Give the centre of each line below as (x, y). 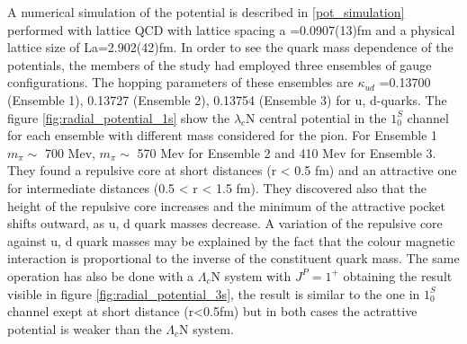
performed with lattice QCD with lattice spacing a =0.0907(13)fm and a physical (231, 29)
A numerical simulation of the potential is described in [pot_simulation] (206, 12)
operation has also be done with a (101, 275)
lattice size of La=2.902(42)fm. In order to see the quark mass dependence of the (230, 47)
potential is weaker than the (85, 328)
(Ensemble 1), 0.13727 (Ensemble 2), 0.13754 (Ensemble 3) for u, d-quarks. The (227, 99)
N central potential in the (316, 117)
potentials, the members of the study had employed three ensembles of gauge (220, 64)
